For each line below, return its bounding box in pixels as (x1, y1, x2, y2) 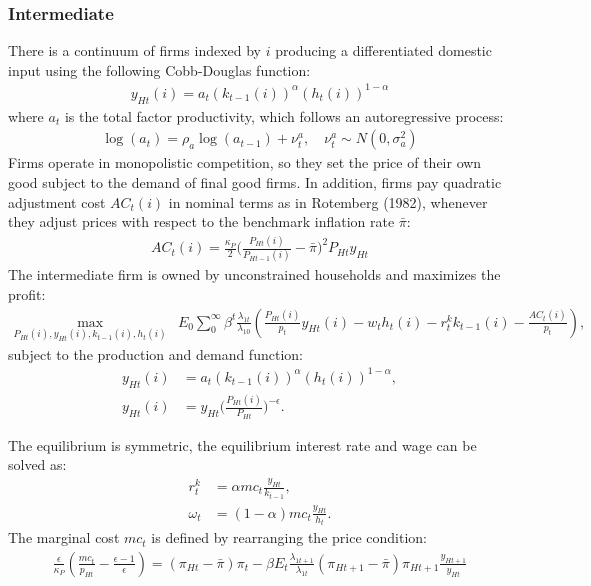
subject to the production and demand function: (8, 343, 303, 364)
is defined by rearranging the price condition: (151, 527, 427, 548)
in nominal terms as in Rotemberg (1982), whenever (168, 191, 488, 212)
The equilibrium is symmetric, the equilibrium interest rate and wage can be (8, 434, 477, 455)
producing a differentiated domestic (275, 40, 492, 61)
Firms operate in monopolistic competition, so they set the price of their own (8, 152, 482, 173)
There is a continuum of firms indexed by (8, 40, 262, 61)
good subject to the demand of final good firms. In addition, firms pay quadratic (8, 171, 502, 192)
